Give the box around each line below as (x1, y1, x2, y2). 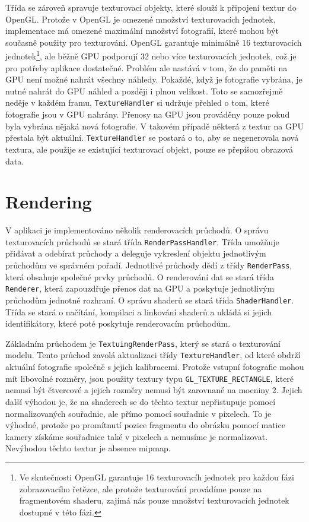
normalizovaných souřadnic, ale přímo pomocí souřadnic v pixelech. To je (5, 407, 272, 419)
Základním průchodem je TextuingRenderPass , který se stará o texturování (5, 337, 281, 349)
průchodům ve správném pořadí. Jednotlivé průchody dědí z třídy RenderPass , (5, 259, 292, 271)
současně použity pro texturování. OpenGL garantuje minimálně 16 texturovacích (5, 36, 302, 48)
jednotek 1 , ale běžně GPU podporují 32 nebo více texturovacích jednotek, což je (5, 48, 297, 62)
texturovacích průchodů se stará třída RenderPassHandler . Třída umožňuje (5, 235, 279, 248)
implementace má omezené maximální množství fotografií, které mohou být (5, 24, 279, 37)
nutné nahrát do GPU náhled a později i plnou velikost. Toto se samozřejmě (5, 84, 283, 97)
